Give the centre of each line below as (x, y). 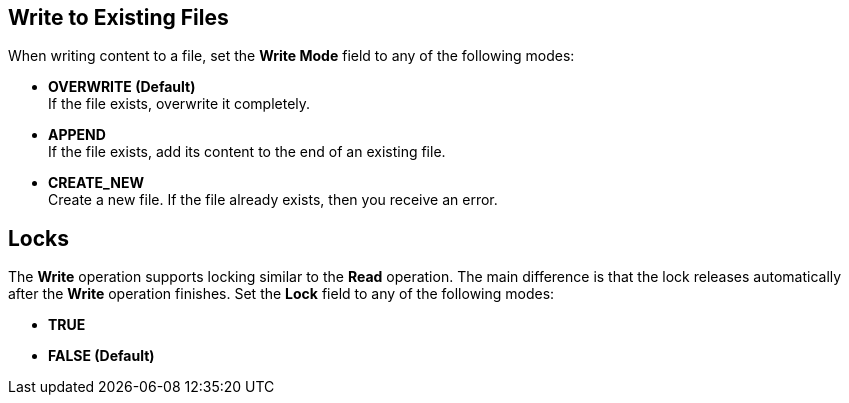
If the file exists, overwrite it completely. (179, 104)
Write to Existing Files (118, 17)
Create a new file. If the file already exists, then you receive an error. (273, 200)
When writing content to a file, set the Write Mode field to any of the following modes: (291, 56)
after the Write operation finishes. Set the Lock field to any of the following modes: (281, 294)
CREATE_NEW (96, 183)
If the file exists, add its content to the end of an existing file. (247, 152)
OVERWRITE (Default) (122, 87)
